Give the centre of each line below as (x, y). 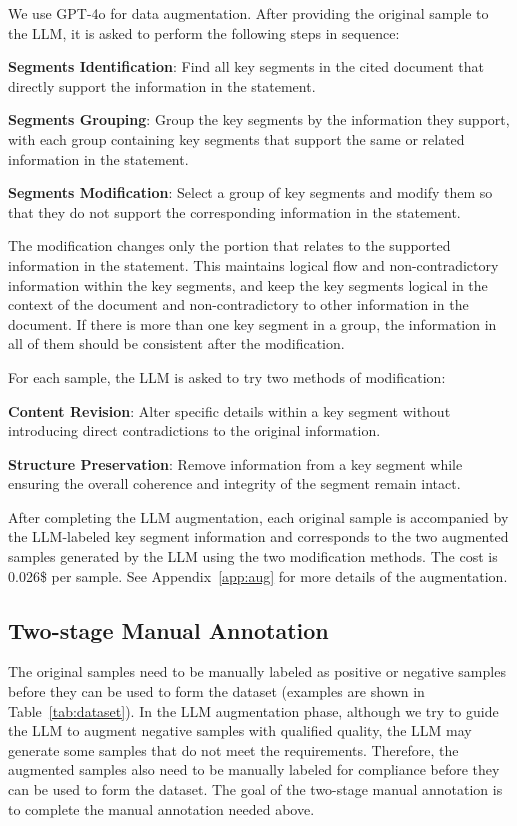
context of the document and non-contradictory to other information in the (238, 304)
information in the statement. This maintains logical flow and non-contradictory (253, 264)
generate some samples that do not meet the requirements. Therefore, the (233, 749)
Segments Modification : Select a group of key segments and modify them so (250, 192)
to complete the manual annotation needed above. (161, 808)
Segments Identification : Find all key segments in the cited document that (246, 66)
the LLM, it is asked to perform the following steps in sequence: (204, 32)
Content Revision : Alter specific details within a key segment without (229, 410)
